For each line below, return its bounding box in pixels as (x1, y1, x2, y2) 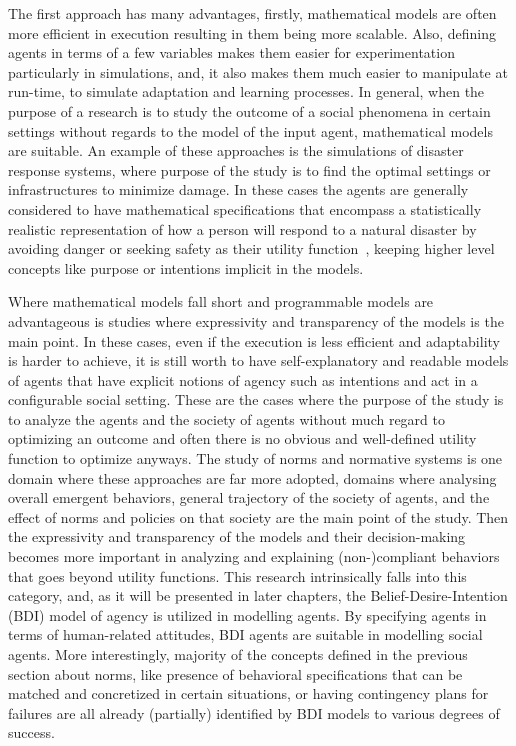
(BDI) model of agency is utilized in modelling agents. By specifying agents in (8, 604, 487, 625)
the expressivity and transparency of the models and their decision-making (8, 526, 466, 547)
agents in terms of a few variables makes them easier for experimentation (8, 42, 455, 63)
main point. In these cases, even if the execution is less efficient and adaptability (8, 330, 500, 351)
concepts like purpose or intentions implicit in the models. (8, 257, 364, 278)
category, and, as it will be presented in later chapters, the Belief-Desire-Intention (8, 585, 508, 606)
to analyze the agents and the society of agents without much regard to (8, 408, 445, 429)
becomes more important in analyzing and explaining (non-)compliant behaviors (8, 546, 500, 567)
